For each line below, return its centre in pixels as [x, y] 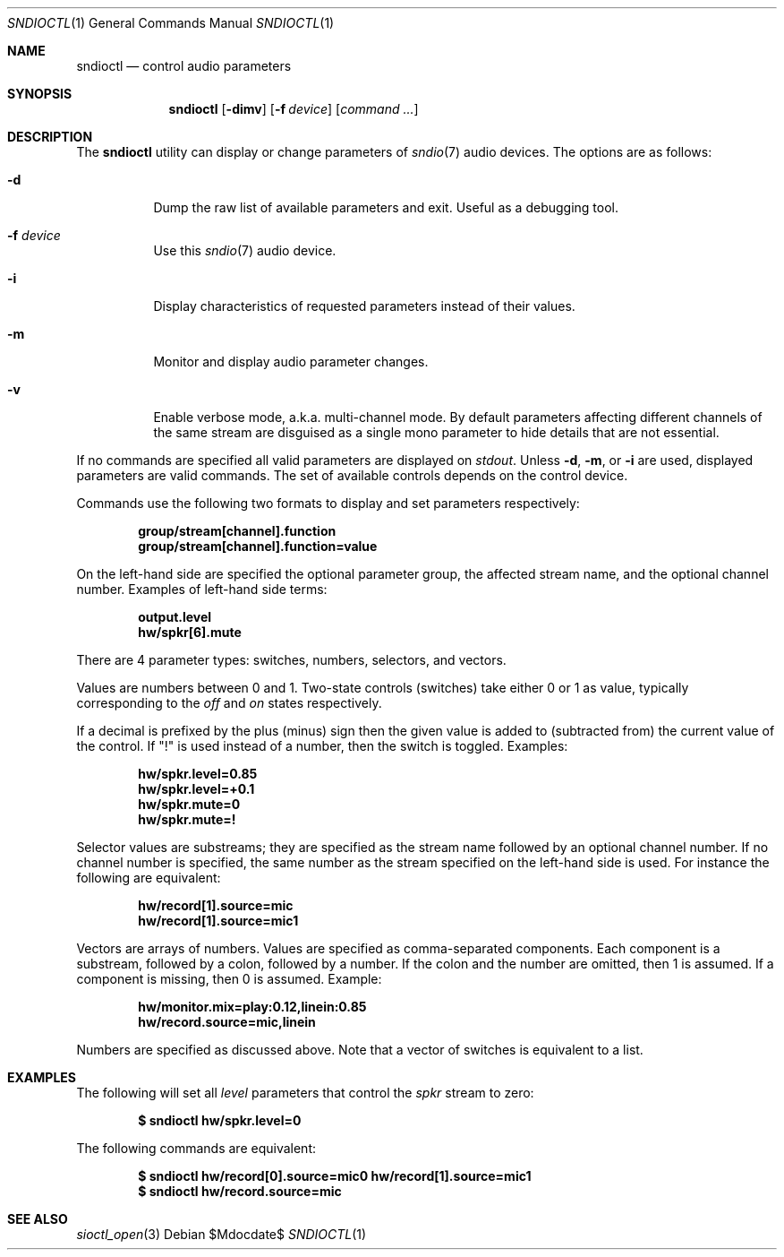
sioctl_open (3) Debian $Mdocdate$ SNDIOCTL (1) [222, 1234]
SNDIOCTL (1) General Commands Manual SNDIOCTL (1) [171, 23]
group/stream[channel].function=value [258, 546]
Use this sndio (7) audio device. [245, 250]
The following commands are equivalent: [196, 1148]
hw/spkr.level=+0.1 [196, 789]
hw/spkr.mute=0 [189, 804]
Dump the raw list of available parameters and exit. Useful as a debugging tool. [386, 207]
